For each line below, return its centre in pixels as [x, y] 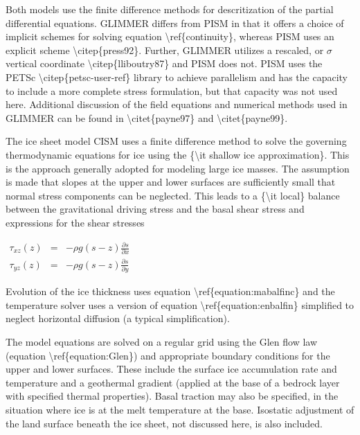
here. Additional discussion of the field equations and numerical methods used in [177, 104]
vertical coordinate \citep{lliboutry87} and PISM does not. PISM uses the [164, 63]
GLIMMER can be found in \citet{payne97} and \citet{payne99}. [147, 117]
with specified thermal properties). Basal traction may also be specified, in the [172, 396]
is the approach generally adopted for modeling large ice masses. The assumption [178, 168]
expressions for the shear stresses [75, 222]
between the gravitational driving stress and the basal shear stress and [155, 209]
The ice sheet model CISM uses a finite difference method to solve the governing [176, 141]
